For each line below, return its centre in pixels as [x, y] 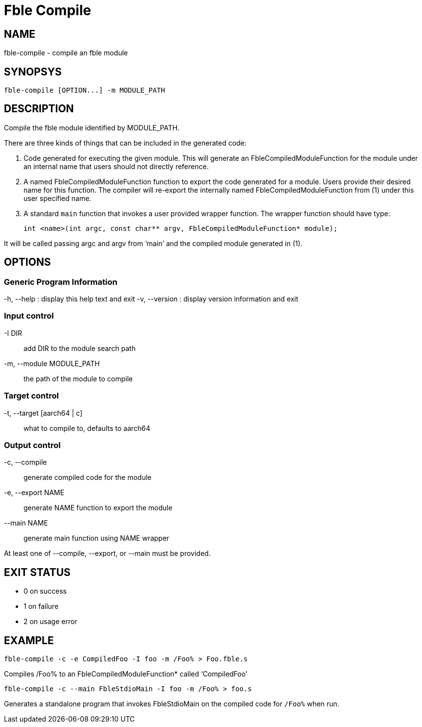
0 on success [45, 591]
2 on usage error [50, 622]
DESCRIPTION [39, 109]
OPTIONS [27, 262]
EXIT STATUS [37, 572]
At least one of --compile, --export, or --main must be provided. [107, 553]
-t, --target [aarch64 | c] [43, 413]
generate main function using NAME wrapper [97, 538]
